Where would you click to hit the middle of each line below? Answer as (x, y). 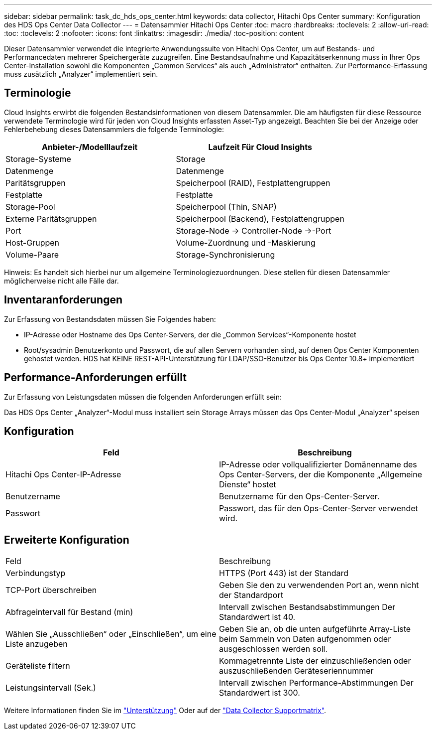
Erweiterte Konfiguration (67, 540)
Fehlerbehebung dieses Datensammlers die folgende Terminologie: (114, 129)
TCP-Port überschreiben (51, 590)
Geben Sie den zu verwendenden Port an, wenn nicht (319, 585)
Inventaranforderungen (63, 300)
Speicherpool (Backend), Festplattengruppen (260, 219)
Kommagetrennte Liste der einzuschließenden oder (315, 661)
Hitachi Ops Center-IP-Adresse (63, 475)
